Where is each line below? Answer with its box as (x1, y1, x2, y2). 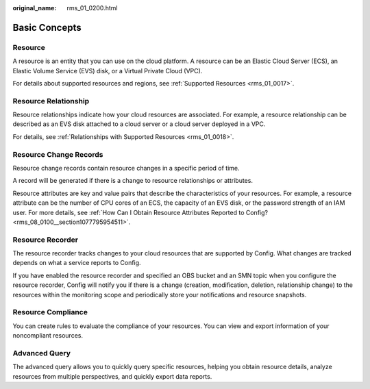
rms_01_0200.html (66, 4, 118, 12)
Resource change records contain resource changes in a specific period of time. (12, 164, 240, 172)
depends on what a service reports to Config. (12, 259, 141, 267)
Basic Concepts (12, 21, 82, 34)
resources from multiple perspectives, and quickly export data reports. (12, 372, 212, 380)
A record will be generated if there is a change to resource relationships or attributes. (12, 177, 254, 185)
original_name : (12, 4, 57, 12)
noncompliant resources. (12, 331, 84, 340)
